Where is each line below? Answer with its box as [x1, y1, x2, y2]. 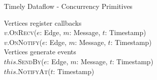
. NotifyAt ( [16, 66, 51, 76]
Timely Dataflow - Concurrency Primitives [4, 1, 133, 11]
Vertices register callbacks [4, 17, 82, 28]
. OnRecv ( [7, 27, 37, 38]
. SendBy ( [16, 56, 44, 66]
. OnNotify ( [7, 37, 42, 47]
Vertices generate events [4, 46, 76, 57]
